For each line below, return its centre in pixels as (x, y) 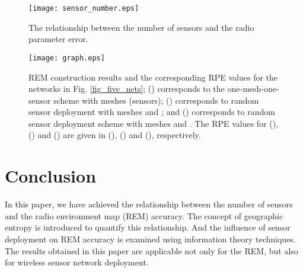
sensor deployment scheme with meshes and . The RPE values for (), (154, 123)
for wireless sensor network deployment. (77, 262)
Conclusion (51, 176)
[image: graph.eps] (67, 58)
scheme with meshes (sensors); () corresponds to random (156, 100)
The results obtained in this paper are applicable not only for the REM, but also (151, 250)
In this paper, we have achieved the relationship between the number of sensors (149, 204)
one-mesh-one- (253, 89)
